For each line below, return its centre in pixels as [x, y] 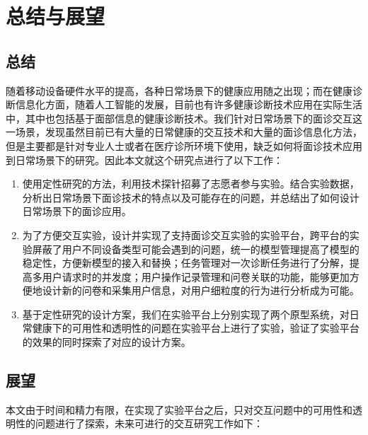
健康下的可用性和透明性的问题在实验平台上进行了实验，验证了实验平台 [196, 328]
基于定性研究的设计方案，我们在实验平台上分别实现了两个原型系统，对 [186, 314]
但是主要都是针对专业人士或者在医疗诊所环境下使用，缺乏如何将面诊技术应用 [184, 145]
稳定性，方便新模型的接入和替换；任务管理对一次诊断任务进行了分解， [186, 263]
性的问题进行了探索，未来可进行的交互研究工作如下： [139, 423]
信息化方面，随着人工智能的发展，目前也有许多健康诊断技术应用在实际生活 [189, 104]
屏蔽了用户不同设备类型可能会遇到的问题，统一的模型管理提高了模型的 [196, 249]
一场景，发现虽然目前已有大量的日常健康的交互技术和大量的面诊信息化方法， [184, 132]
